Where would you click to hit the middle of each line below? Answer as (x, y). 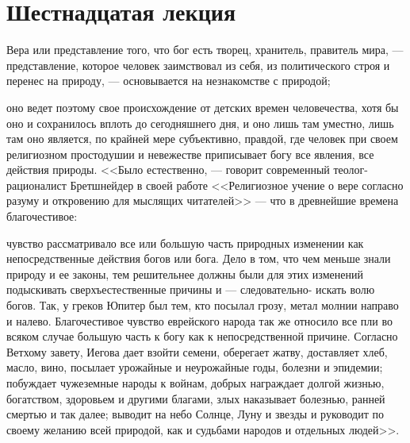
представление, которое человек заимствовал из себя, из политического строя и (198, 65)
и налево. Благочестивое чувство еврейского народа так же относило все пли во (199, 320)
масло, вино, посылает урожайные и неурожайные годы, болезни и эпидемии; (195, 367)
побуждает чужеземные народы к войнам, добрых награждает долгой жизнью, (195, 383)
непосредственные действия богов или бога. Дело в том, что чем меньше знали (199, 258)
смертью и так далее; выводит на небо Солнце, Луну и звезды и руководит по (195, 414)
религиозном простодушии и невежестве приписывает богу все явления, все (190, 154)
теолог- (351, 169)
